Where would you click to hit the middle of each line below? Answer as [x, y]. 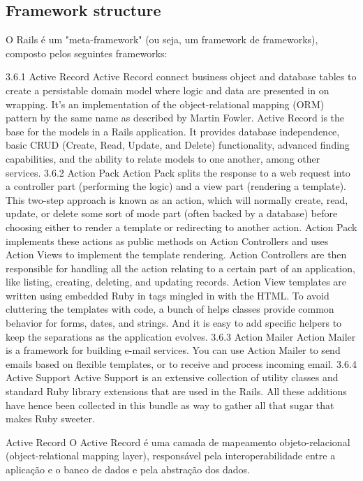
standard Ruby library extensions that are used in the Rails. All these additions [176, 391]
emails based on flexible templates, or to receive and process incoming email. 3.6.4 [181, 363]
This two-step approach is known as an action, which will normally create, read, [177, 199]
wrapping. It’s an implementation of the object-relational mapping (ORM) [165, 104]
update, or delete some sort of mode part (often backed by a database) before [172, 213]
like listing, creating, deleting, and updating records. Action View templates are [176, 282]
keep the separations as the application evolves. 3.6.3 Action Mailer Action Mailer [181, 336]
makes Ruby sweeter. [50, 419]
